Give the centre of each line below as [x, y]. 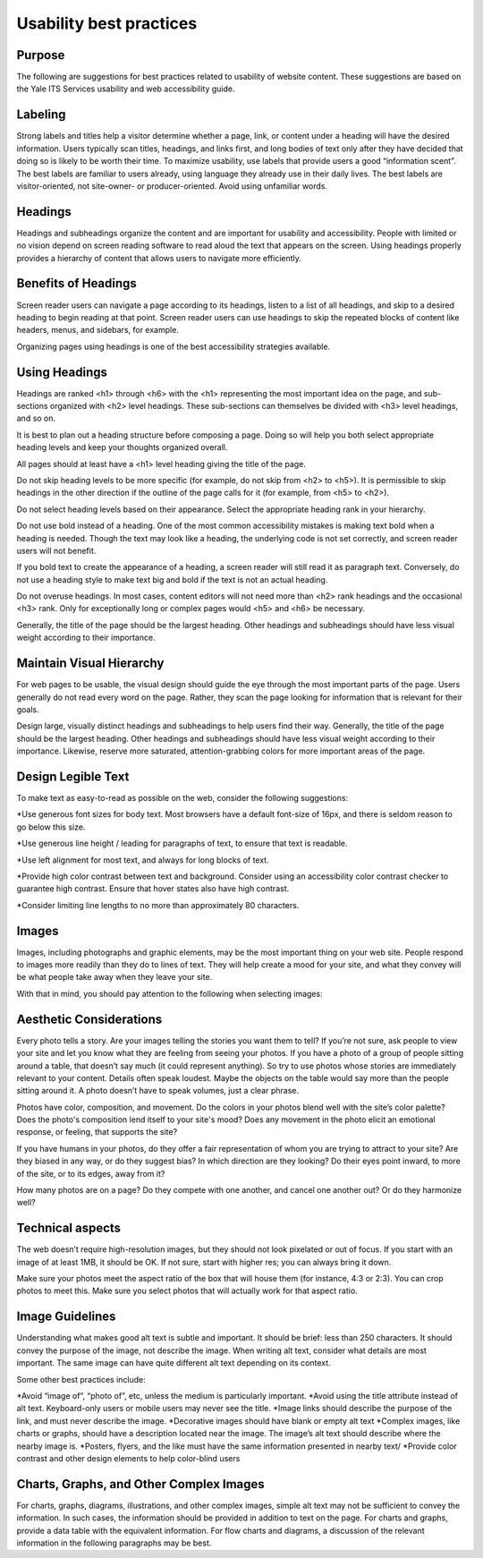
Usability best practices [107, 23]
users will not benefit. [56, 550]
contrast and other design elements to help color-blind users [128, 1458]
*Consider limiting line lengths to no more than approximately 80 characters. [158, 905]
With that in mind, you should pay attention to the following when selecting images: [169, 993]
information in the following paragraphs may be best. [114, 1543]
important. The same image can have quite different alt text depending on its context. [174, 1363]
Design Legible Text [73, 776]
